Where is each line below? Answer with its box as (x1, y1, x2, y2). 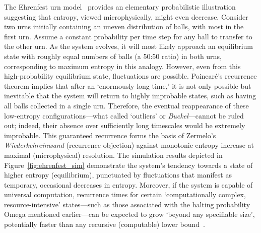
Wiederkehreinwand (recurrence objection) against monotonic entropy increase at (4, 140, 254, 150)
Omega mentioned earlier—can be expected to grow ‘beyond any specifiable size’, (4, 209, 255, 219)
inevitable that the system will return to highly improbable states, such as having (4, 90, 256, 101)
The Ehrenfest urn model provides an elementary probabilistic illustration (4, 2, 236, 12)
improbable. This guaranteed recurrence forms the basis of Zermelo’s (4, 130, 216, 140)
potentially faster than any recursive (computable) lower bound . (4, 219, 205, 229)
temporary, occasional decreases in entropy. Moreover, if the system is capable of (4, 179, 253, 190)
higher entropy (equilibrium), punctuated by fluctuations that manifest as (4, 169, 232, 180)
